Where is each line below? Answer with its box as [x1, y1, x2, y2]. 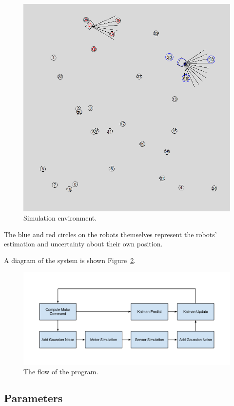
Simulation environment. [23, 213, 97, 223]
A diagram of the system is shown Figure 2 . [4, 255, 136, 265]
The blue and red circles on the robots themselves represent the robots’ [4, 229, 217, 239]
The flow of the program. [23, 366, 98, 377]
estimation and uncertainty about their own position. [4, 239, 163, 249]
